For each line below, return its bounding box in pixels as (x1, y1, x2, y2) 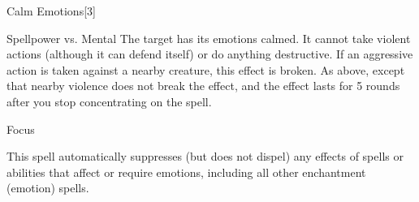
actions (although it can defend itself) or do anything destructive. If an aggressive (6, 45, 413, 62)
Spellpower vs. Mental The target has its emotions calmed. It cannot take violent (6, 29, 411, 46)
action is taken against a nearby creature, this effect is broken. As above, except (6, 61, 405, 78)
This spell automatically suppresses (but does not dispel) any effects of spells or (6, 148, 404, 165)
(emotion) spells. (6, 179, 89, 196)
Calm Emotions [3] (6, 2, 96, 19)
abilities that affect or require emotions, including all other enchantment (6, 163, 366, 180)
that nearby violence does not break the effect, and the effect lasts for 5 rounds (6, 77, 400, 94)
